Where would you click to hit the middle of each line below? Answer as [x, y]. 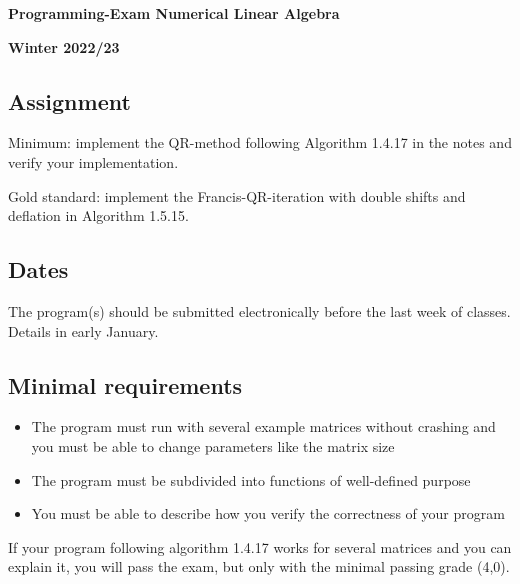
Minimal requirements [125, 384]
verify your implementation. [93, 161]
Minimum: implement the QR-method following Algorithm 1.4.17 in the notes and [260, 142]
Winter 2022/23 [64, 46]
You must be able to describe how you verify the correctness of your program [268, 513]
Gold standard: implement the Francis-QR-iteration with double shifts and [237, 195]
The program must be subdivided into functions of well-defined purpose [251, 479]
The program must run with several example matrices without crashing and [263, 426]
